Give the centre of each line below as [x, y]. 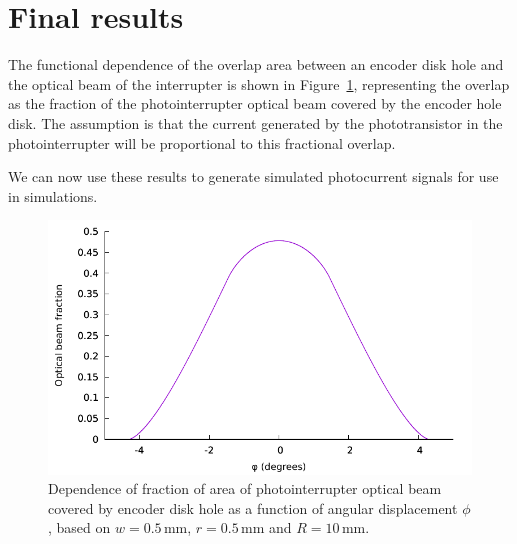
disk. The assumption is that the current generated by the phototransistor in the [255, 122]
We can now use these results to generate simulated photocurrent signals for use [253, 176]
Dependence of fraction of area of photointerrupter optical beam [245, 488]
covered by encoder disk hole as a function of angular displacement [253, 507]
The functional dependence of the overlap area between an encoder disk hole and [256, 64]
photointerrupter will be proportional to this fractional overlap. [202, 142]
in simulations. [53, 195]
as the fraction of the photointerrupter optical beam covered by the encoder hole [255, 103]
